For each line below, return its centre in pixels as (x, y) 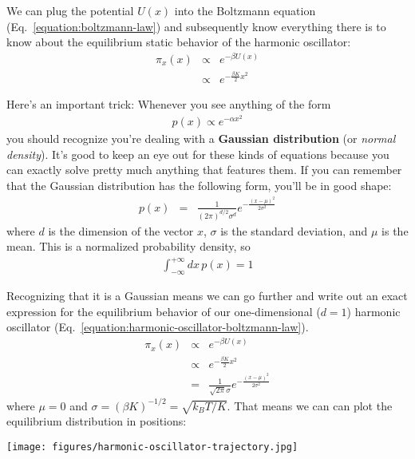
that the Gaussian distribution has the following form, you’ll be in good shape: (199, 186)
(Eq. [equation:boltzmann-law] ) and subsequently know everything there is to (196, 26)
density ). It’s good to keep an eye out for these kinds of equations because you (198, 154)
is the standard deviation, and (294, 230)
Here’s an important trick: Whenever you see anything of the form (169, 104)
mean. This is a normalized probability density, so (128, 246)
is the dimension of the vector (121, 230)
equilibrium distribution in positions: (97, 421)
